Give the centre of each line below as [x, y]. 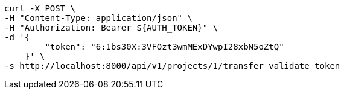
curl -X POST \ [40, 8]
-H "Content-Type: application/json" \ [98, 18]
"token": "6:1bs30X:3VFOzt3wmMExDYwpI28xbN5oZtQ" [164, 47]
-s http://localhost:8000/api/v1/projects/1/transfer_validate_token [172, 66]
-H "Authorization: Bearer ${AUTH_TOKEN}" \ [111, 28]
